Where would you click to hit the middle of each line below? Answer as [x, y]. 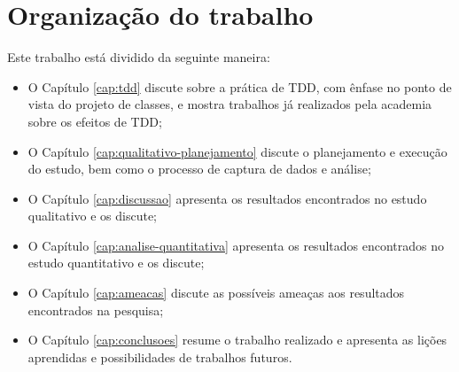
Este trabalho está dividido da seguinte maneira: [139, 57]
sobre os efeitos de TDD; [95, 121]
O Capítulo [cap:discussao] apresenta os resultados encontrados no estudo [227, 198]
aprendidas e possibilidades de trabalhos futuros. [160, 356]
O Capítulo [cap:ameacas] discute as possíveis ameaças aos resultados [216, 293]
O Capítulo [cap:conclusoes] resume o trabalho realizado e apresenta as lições [237, 340]
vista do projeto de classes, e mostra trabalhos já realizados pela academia [230, 104]
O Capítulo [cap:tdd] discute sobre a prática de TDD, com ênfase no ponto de [240, 86]
